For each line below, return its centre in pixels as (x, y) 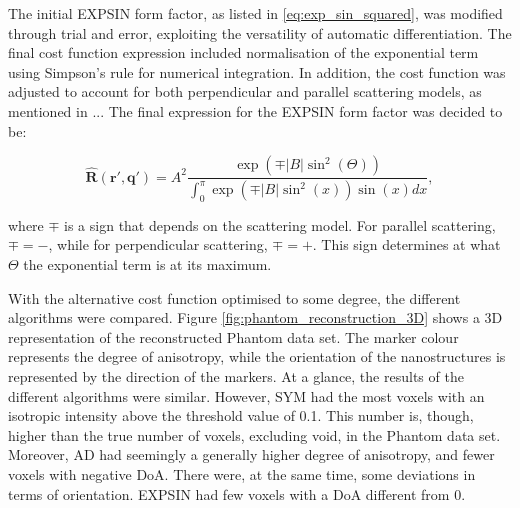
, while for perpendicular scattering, (158, 244)
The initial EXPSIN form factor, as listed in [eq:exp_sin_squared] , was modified (255, 13)
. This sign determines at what (406, 244)
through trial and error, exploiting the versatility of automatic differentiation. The (260, 32)
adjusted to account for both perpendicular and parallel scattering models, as (245, 91)
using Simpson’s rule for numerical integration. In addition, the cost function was (257, 71)
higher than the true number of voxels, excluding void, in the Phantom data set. (254, 434)
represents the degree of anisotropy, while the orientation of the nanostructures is (257, 356)
